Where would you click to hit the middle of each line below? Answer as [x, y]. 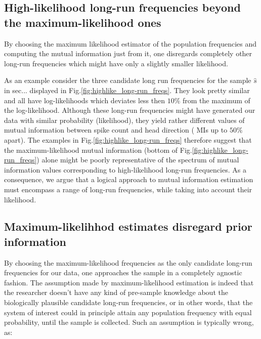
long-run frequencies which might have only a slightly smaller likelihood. [116, 63]
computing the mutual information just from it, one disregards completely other [128, 53]
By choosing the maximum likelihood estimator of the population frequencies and [130, 43]
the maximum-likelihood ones [83, 22]
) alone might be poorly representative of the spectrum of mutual [138, 160]
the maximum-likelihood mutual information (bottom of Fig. [98, 150]
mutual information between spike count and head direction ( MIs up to [116, 130]
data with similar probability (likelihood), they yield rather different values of [124, 120]
